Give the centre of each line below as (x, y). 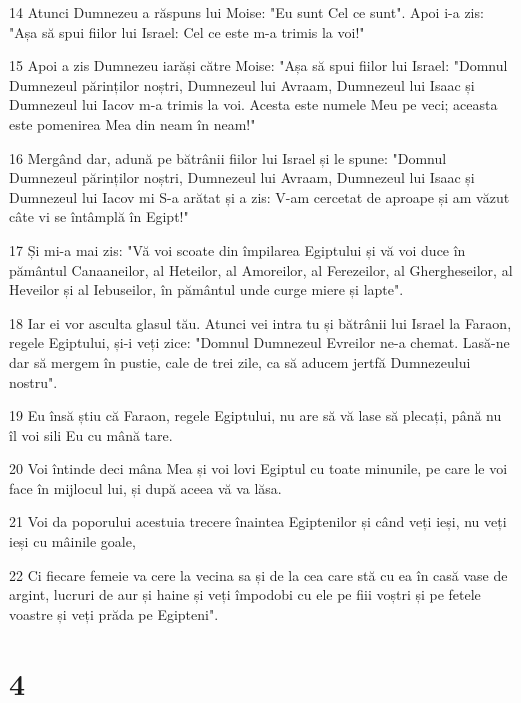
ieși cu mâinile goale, (72, 541)
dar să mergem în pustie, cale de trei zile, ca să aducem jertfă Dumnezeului (240, 361)
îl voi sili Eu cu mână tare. (91, 434)
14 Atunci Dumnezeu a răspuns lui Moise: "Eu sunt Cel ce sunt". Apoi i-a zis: (246, 12)
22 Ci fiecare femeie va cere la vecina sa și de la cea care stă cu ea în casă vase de (258, 574)
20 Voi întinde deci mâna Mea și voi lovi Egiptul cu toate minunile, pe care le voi (258, 468)
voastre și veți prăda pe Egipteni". (114, 613)
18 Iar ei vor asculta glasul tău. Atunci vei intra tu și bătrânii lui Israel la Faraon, (260, 322)
